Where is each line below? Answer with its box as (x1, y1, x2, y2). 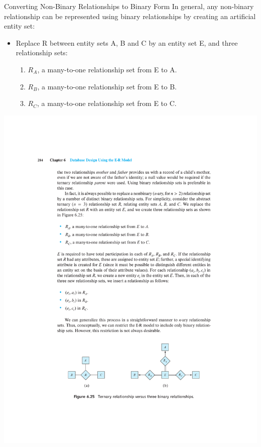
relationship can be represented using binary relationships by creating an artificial (4, 11, 256, 21)
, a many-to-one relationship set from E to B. (37, 81, 177, 91)
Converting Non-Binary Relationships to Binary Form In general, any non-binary (4, 1, 254, 11)
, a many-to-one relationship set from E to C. (37, 98, 177, 108)
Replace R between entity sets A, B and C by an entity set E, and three (16, 37, 238, 48)
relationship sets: (16, 47, 68, 58)
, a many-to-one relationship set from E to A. (37, 64, 177, 74)
